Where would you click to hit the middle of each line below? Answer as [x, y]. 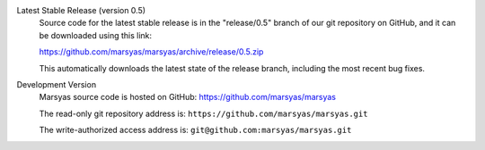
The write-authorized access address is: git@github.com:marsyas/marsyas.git [195, 130]
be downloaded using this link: [96, 35]
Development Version [57, 84]
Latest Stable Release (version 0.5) [81, 10]
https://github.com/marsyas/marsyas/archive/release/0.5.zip [151, 52]
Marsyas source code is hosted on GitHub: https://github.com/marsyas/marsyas [188, 97]
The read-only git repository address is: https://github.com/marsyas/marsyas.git [203, 113]
